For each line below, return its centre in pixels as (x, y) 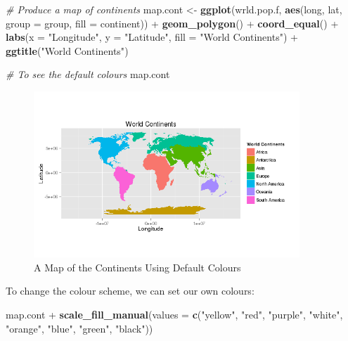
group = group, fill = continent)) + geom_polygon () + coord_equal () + (172, 23)
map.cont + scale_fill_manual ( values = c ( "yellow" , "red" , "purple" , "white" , (174, 314)
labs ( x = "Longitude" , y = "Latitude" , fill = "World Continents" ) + (152, 37)
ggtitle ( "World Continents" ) (67, 50)
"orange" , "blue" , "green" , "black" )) (79, 328)
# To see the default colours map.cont (88, 74)
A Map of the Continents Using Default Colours (137, 267)
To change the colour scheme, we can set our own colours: (130, 291)
